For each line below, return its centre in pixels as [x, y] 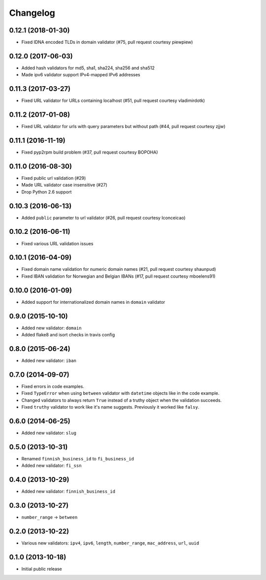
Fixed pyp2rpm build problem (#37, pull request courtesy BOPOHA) [90, 152]
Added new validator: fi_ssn [51, 466]
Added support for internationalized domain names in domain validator [93, 302]
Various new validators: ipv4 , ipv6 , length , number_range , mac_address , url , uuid [110, 543]
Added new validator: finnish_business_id [68, 491]
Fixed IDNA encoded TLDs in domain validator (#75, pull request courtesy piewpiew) [107, 42]
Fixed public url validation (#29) [54, 178]
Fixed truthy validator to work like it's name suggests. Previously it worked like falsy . [110, 407]
